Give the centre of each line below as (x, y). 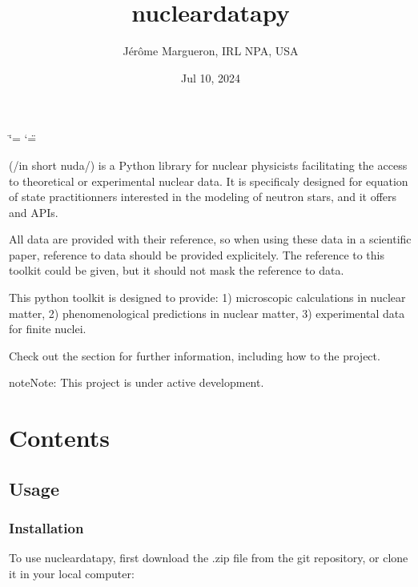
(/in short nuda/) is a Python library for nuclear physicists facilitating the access (208, 165)
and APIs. (34, 212)
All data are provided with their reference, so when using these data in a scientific (210, 239)
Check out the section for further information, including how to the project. (195, 355)
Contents (59, 438)
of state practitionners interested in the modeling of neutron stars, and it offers (203, 197)
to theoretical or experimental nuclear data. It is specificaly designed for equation (209, 181)
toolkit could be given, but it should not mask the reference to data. (177, 270)
